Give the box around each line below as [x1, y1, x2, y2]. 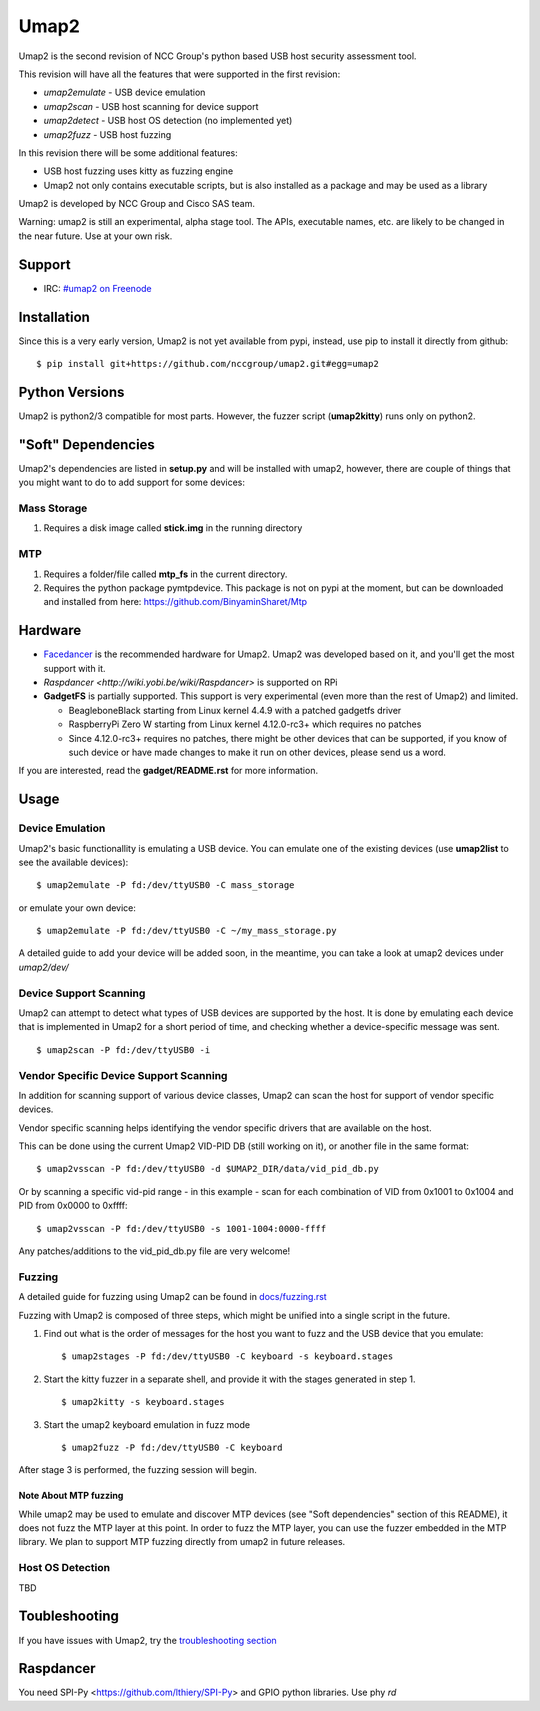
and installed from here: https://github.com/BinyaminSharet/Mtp [43, 596, 308, 608]
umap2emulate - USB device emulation [43, 86, 206, 99]
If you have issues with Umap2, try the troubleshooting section [18, 1634, 277, 1646]
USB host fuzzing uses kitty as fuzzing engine [43, 165, 234, 177]
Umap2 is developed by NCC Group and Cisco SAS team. [18, 198, 255, 210]
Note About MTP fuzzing [18, 1490, 124, 1502]
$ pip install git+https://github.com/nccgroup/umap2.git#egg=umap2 [36, 358, 379, 370]
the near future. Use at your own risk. [18, 230, 173, 242]
